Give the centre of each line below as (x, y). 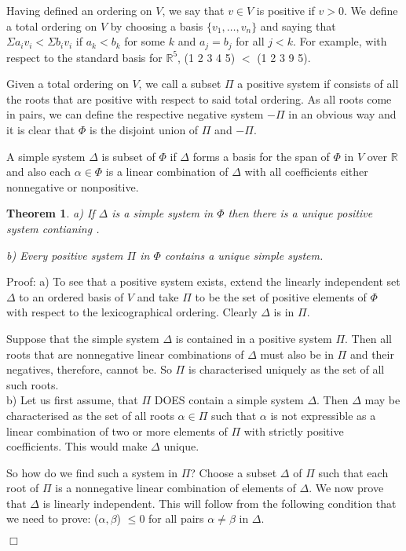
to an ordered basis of (71, 296)
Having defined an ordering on (79, 10)
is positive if (285, 10)
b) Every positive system (65, 255)
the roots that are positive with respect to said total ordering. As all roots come (199, 99)
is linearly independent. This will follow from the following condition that (219, 503)
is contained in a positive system (254, 338)
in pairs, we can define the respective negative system (135, 114)
